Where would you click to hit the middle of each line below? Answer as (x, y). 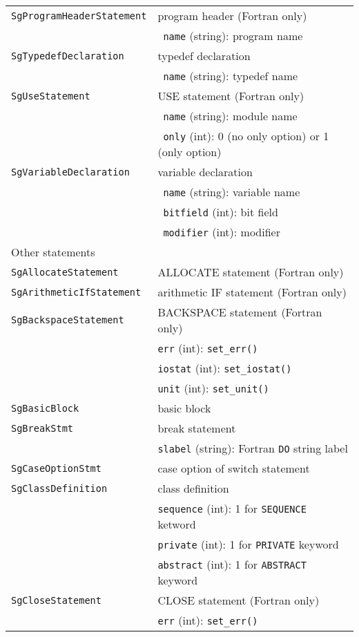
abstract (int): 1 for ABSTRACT (232, 564)
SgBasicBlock (45, 408)
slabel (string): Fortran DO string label (253, 448)
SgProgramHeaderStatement (79, 16)
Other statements (53, 252)
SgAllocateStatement (65, 272)
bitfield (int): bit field (221, 212)
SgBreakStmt (42, 428)
